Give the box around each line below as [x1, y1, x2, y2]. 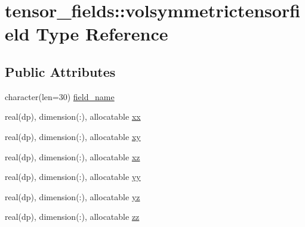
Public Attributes [5, 62, 116, 80]
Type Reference [36, 21, 168, 46]
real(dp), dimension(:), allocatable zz [5, 210, 140, 223]
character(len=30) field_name [5, 90, 115, 102]
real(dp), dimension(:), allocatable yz [5, 190, 140, 203]
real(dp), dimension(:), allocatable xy [5, 130, 141, 142]
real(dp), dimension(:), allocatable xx [5, 110, 141, 123]
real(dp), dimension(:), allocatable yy [5, 170, 141, 183]
